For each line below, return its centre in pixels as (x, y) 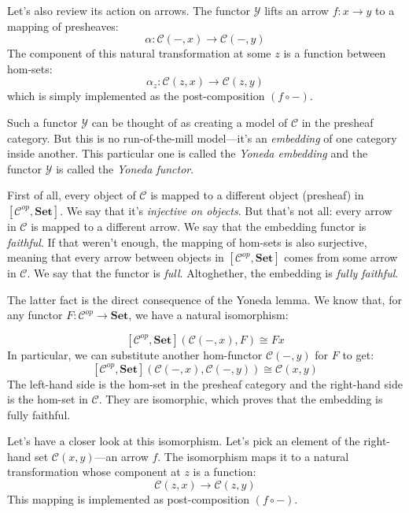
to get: (358, 354)
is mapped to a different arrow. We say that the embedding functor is (199, 226)
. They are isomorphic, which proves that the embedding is (241, 399)
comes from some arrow (341, 257)
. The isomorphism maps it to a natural (253, 456)
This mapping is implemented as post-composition (128, 499)
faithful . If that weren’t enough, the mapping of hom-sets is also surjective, (187, 242)
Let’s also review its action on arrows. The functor (129, 10)
